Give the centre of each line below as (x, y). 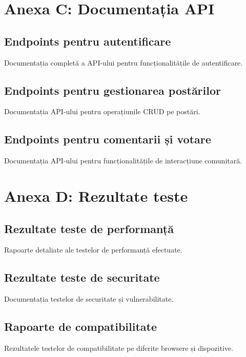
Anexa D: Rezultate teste (96, 195)
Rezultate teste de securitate (82, 277)
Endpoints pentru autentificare (88, 41)
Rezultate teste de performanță (89, 228)
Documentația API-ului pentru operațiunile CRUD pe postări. (102, 111)
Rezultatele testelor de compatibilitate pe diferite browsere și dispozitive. (119, 348)
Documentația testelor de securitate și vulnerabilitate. (89, 299)
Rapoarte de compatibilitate (81, 327)
